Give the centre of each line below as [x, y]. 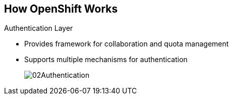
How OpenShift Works [61, 9]
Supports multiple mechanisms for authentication [106, 60]
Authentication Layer [39, 28]
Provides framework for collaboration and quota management [127, 44]
